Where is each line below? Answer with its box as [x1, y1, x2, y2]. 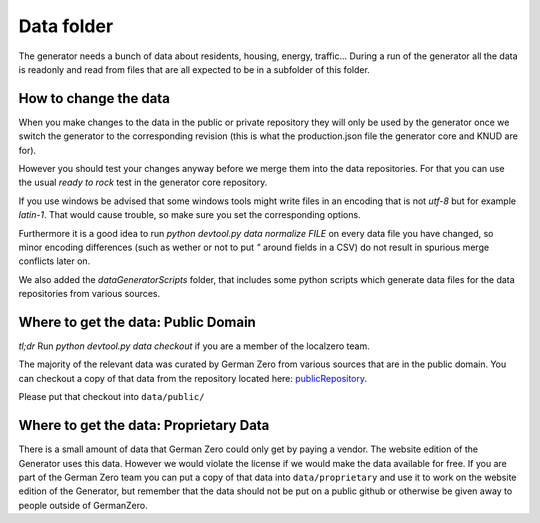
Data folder [18, 15, 114, 37]
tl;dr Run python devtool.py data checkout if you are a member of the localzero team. [18, 340, 370, 352]
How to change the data [18, 90, 170, 107]
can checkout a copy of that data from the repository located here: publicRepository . [18, 372, 368, 384]
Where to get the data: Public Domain [18, 313, 257, 330]
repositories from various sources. [18, 288, 161, 300]
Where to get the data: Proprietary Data [18, 417, 270, 434]
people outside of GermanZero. [18, 499, 149, 511]
